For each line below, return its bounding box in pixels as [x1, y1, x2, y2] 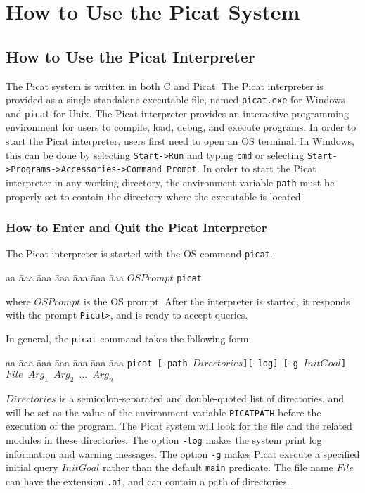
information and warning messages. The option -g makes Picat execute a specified [6, 446, 360, 461]
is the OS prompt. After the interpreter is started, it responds [83, 293, 350, 308]
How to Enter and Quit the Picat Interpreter [6, 219, 267, 236]
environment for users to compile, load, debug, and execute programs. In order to [6, 120, 357, 134]
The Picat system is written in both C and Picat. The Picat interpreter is [6, 78, 324, 93]
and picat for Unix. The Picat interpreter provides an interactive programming [6, 105, 349, 120]
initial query [6, 460, 58, 475]
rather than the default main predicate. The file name [102, 460, 333, 475]
